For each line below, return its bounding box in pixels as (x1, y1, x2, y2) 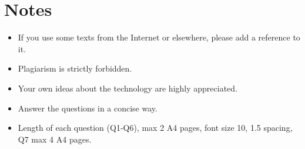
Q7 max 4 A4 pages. (18, 133, 92, 145)
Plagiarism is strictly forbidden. (18, 62, 132, 74)
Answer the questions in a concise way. (18, 101, 157, 114)
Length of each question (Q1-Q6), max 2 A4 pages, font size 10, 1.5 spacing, (18, 121, 293, 134)
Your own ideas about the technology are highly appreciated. (18, 82, 237, 94)
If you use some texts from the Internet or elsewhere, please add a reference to (18, 31, 300, 43)
